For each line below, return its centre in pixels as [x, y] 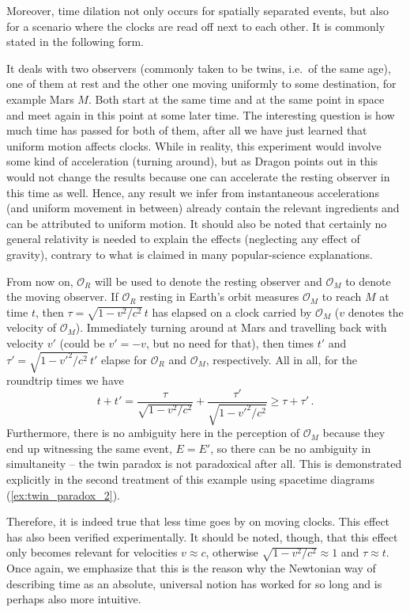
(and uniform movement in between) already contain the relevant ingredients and [203, 208]
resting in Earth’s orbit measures [220, 296]
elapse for [124, 359]
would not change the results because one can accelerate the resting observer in [198, 176]
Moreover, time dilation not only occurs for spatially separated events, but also [197, 10]
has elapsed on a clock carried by [232, 312]
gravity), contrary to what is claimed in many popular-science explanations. [190, 254]
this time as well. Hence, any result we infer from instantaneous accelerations [193, 192]
